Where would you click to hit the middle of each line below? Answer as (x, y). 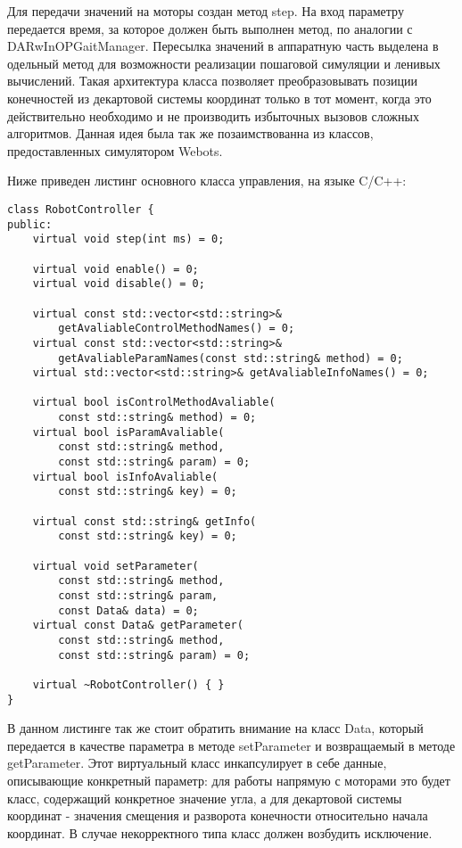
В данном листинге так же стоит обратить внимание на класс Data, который (215, 728)
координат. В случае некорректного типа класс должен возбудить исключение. (220, 832)
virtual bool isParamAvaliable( (128, 432)
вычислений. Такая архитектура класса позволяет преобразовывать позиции (212, 81)
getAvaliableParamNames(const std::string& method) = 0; (231, 358)
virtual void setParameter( (115, 566)
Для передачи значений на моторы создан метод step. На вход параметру (206, 11)
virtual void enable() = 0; (115, 269)
